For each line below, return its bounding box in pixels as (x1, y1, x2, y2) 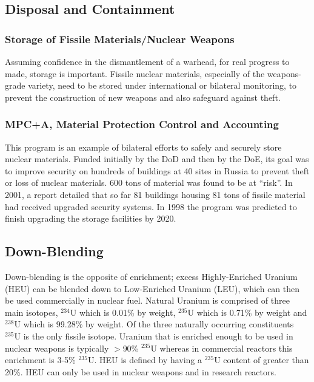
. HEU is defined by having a (94, 353, 202, 366)
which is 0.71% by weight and (196, 305, 307, 318)
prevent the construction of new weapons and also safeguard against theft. (5, 90, 281, 103)
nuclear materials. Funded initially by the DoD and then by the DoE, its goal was (5, 152, 309, 165)
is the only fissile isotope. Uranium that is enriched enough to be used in (23, 329, 293, 342)
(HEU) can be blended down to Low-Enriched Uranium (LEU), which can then (5, 282, 300, 295)
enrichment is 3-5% (5, 353, 76, 366)
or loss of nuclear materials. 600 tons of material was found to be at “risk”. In (5, 176, 293, 189)
